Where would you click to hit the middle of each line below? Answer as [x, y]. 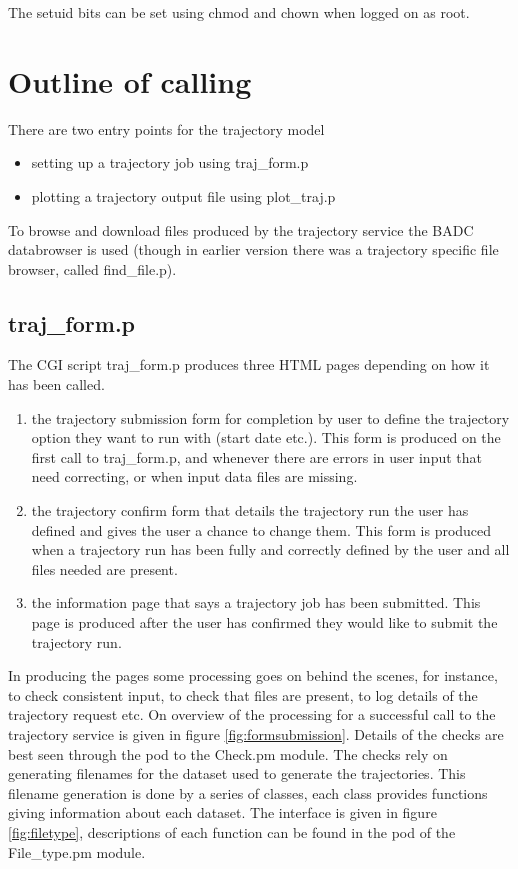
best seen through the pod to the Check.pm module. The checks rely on [228, 753]
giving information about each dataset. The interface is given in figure [222, 812]
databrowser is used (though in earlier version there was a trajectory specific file [253, 249]
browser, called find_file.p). [92, 268]
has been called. [56, 384]
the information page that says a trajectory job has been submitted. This [256, 602]
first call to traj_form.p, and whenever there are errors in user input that [257, 456]
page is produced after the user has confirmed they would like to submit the [264, 622]
